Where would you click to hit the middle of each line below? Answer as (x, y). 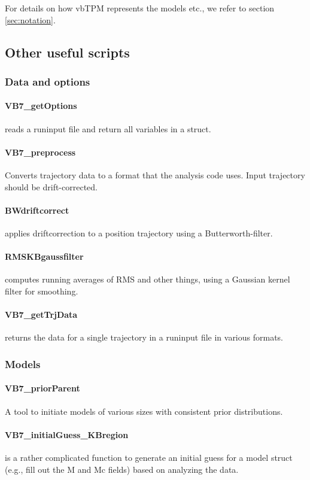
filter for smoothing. (42, 291)
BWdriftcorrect (37, 210)
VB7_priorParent (42, 388)
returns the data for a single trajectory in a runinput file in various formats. (144, 337)
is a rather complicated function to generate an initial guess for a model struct (149, 457)
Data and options (48, 81)
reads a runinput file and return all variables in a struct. (108, 128)
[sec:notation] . (30, 19)
